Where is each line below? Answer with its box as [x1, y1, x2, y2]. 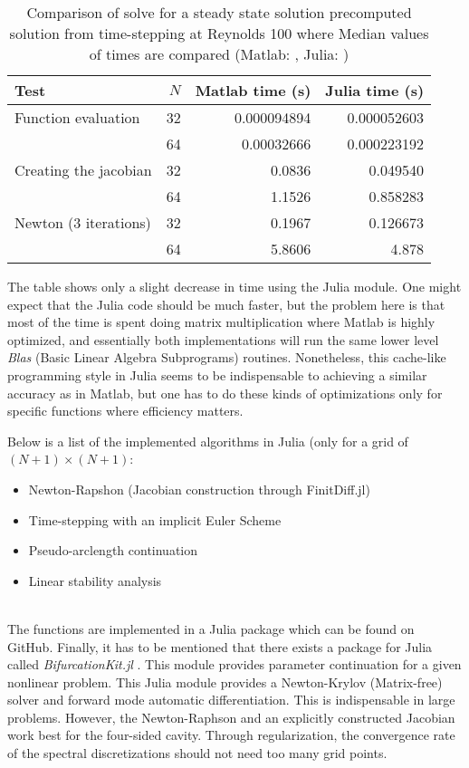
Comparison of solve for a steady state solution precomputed [26, 2, 412, 23]
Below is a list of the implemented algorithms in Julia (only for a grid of [7, 431, 408, 450]
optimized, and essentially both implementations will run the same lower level [7, 330, 439, 349]
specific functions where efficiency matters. [7, 401, 244, 420]
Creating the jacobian [14, 159, 152, 180]
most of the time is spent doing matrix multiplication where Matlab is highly [7, 312, 435, 331]
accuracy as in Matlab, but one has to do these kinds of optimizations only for [7, 383, 443, 402]
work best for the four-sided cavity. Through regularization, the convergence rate [7, 725, 455, 744]
